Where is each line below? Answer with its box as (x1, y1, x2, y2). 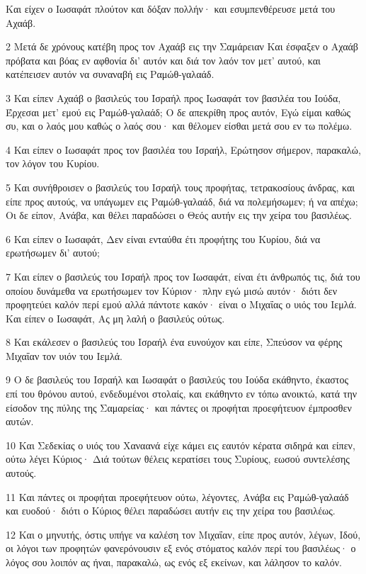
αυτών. (6, 414, 34, 429)
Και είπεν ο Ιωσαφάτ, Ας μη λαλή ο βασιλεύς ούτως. (6, 310, 225, 325)
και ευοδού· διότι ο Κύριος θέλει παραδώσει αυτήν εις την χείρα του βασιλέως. (6, 503, 336, 518)
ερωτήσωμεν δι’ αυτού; (6, 245, 100, 260)
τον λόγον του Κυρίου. (6, 156, 100, 171)
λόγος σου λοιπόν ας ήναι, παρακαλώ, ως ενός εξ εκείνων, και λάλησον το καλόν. (6, 555, 342, 569)
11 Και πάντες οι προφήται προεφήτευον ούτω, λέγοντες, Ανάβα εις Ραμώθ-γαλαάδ (6, 489, 349, 504)
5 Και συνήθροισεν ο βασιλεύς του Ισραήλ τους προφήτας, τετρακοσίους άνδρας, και (6, 179, 355, 194)
